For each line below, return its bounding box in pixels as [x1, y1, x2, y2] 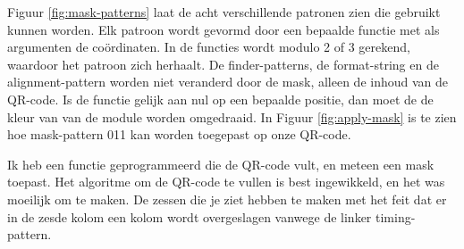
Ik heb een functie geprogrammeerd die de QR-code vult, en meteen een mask [7, 154, 434, 173]
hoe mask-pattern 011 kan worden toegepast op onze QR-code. [7, 125, 351, 144]
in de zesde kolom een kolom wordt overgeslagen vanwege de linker [7, 207, 372, 226]
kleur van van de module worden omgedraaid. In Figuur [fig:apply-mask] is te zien [7, 107, 457, 126]
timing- [375, 207, 416, 226]
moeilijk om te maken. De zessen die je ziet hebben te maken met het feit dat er [7, 189, 447, 208]
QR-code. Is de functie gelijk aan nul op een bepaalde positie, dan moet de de [7, 89, 434, 108]
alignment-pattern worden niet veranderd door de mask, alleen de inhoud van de [7, 72, 449, 91]
